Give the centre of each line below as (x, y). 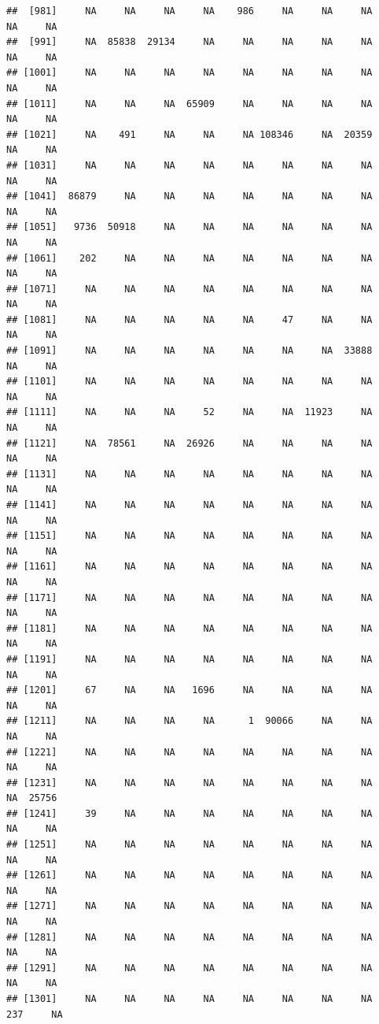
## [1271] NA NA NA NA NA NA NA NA (189, 906)
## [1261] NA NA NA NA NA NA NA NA (189, 876)
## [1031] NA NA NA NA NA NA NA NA (189, 165)
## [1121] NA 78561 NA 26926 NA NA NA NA (189, 443)
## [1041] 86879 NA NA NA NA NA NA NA (189, 197)
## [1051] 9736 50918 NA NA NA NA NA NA (189, 227)
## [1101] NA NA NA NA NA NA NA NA (189, 382)
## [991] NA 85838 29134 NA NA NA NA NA (189, 42)
